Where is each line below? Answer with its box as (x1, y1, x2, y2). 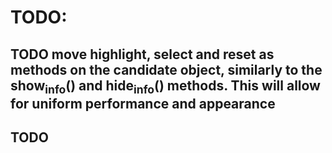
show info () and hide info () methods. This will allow (10, 77, 321, 96)
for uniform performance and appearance (10, 95, 276, 112)
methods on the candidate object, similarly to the (10, 61, 323, 78)
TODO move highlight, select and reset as (10, 46, 275, 63)
